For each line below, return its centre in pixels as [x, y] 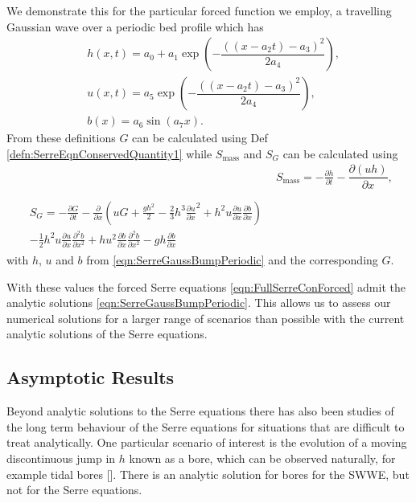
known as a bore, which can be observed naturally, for [262, 458]
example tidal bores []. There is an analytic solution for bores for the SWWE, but [208, 474]
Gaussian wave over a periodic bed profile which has [135, 26]
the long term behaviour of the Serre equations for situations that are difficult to [206, 426]
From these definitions [61, 138]
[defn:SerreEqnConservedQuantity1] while [109, 153]
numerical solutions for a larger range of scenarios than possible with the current [206, 318]
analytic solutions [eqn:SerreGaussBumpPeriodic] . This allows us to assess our [199, 303]
